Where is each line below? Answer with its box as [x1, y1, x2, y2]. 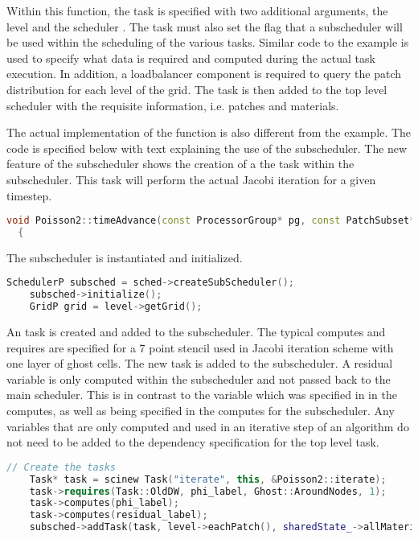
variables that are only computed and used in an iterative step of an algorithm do [6, 418, 409, 434]
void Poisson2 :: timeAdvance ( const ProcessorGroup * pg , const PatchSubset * [6, 215, 416, 227]
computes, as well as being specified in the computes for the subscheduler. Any [6, 402, 395, 419]
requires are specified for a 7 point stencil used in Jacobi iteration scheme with [6, 339, 394, 356]
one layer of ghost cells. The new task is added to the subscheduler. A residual [6, 355, 393, 372]
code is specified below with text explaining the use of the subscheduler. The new [6, 139, 408, 156]
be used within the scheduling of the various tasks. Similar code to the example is [6, 34, 409, 51]
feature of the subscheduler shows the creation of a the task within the [6, 155, 354, 172]
